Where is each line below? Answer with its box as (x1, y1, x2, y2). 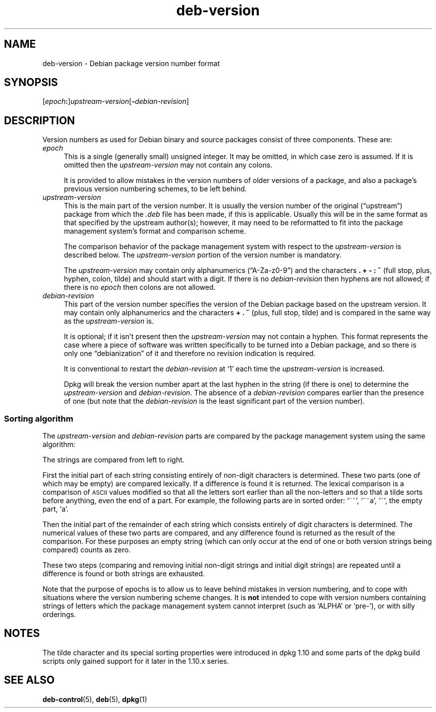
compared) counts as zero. (42, 545, 131, 554)
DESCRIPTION (4, 114, 75, 127)
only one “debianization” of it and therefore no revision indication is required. (64, 349, 316, 358)
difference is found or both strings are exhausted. (42, 569, 205, 578)
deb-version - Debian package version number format (42, 59, 220, 68)
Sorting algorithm (4, 413, 74, 424)
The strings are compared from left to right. (42, 455, 185, 464)
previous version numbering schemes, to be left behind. (64, 184, 247, 193)
